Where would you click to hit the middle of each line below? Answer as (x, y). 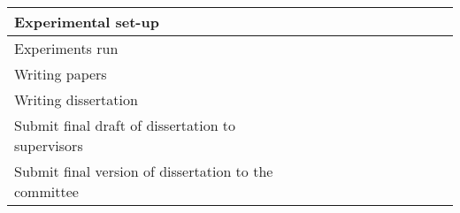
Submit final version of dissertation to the (144, 171)
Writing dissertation (76, 99)
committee (46, 191)
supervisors (49, 145)
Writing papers (61, 74)
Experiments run (66, 48)
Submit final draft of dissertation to (125, 125)
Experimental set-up (87, 22)
